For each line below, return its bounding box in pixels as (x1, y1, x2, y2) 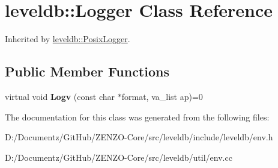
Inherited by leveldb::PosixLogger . (5, 33, 130, 45)
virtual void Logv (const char (5, 90, 115, 102)
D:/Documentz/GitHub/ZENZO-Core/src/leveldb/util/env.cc (5, 151, 232, 163)
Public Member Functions (5, 62, 169, 81)
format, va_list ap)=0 (121, 90, 203, 102)
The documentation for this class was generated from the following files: (5, 110, 270, 123)
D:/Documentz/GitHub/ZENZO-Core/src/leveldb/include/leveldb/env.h (5, 131, 273, 143)
